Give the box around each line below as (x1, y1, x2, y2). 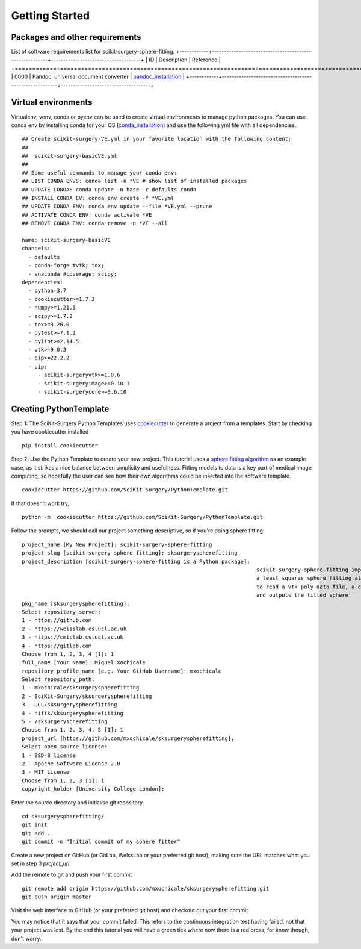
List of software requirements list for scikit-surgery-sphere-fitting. (11, 48, 174, 55)
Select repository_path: (22, 676, 95, 683)
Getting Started (11, 9, 90, 22)
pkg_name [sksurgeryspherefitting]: (22, 600, 130, 607)
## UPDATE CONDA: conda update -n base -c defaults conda (22, 186, 197, 193)
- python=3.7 (28, 287, 67, 294)
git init (22, 821, 48, 828)
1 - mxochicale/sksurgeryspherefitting (22, 684, 140, 691)
